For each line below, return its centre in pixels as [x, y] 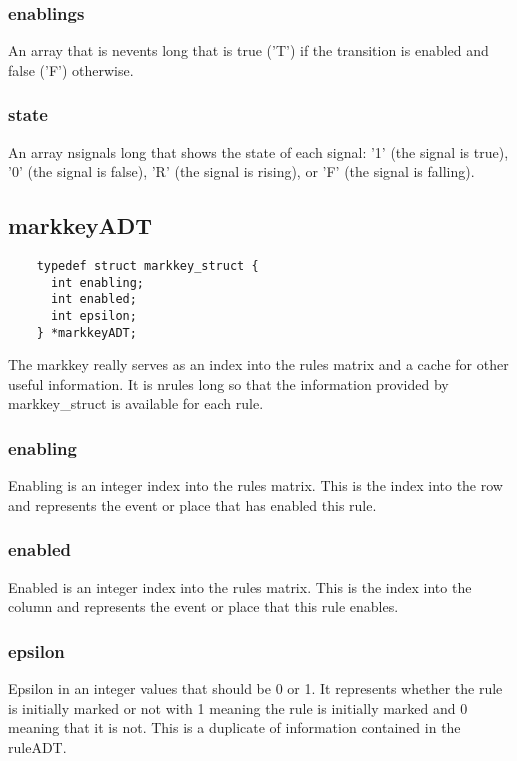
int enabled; [93, 299]
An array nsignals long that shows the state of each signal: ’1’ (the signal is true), [258, 151]
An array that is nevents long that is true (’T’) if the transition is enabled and [248, 50]
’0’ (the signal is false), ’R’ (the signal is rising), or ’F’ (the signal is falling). [241, 171]
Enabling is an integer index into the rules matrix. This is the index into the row [255, 485]
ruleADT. [37, 746]
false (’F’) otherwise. [71, 69]
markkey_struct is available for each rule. [136, 403]
